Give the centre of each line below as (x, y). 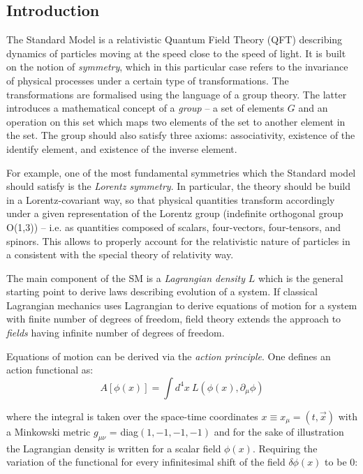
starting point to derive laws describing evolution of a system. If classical (162, 291)
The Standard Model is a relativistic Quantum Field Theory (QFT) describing (175, 39)
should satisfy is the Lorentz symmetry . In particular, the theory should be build (178, 186)
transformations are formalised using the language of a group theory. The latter (177, 94)
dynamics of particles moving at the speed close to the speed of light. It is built (176, 53)
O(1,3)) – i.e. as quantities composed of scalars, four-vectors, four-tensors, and (174, 227)
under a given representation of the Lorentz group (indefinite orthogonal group (175, 213)
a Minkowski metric (49, 431)
